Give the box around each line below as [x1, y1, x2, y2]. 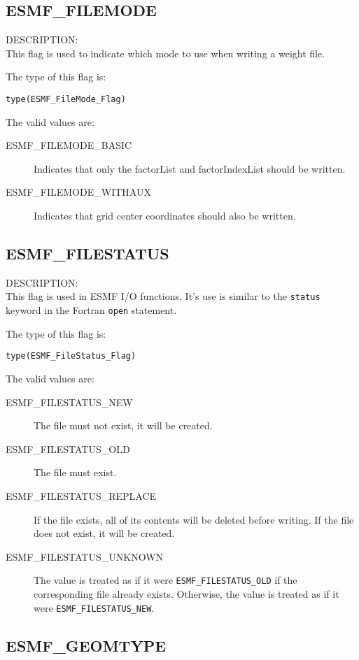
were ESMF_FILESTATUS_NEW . [34, 600, 155, 615]
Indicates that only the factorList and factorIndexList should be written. [34, 161, 346, 175]
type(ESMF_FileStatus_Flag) [6, 351, 136, 361]
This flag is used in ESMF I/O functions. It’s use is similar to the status [6, 289, 321, 303]
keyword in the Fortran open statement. [6, 303, 177, 317]
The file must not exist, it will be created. [34, 418, 213, 433]
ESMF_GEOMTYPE [6, 634, 167, 656]
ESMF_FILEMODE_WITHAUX [6, 185, 151, 199]
